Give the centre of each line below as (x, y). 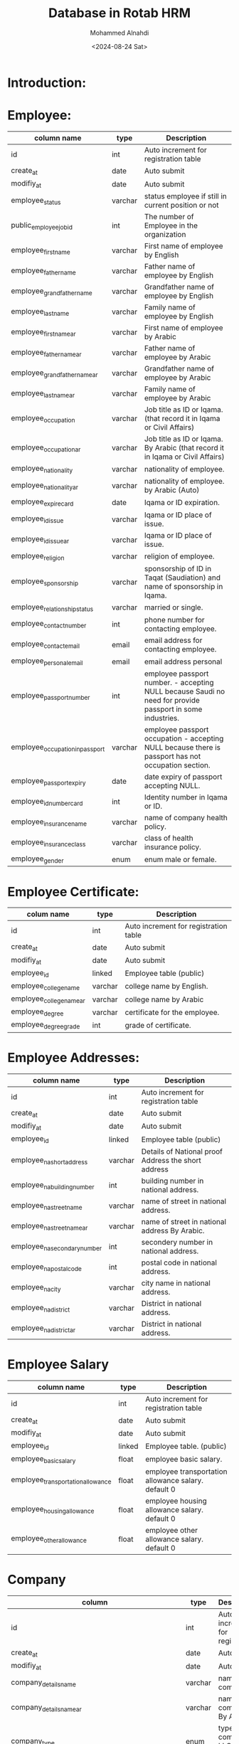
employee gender (37, 859)
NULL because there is (182, 748)
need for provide (172, 701)
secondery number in (177, 1243)
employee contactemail (46, 644)
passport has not (172, 757)
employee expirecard (42, 502)
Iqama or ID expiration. (182, 503)
